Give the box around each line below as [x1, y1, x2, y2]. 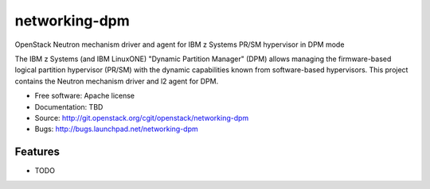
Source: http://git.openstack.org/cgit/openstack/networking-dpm [34, 113, 249, 122]
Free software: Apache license [34, 91, 135, 101]
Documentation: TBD [34, 102, 104, 111]
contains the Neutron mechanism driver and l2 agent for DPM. [14, 76, 219, 86]
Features [14, 145, 60, 159]
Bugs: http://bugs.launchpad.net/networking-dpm [34, 124, 198, 134]
